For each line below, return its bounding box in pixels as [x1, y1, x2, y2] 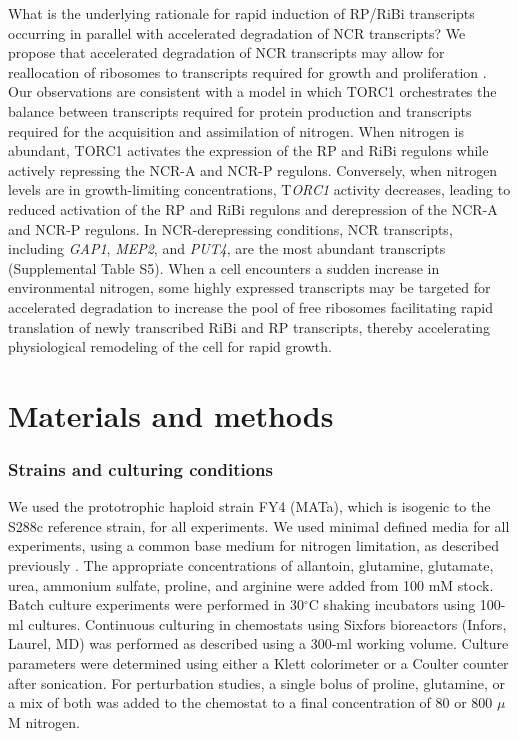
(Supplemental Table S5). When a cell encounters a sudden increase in [8, 257, 440, 278]
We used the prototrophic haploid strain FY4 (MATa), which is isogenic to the [8, 496, 491, 517]
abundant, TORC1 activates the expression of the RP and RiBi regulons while [8, 140, 489, 161]
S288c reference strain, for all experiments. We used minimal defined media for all [8, 515, 510, 536]
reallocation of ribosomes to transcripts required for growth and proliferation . [8, 61, 487, 82]
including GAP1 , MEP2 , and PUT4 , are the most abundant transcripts [8, 238, 446, 259]
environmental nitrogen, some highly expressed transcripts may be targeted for [8, 277, 491, 298]
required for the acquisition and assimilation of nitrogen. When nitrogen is [8, 120, 464, 141]
